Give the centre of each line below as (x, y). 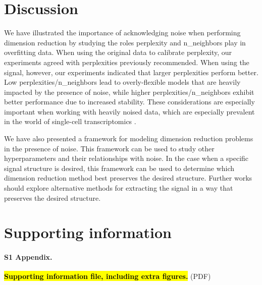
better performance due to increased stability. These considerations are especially (129, 102)
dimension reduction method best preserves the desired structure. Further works (128, 178)
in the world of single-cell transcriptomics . (70, 121)
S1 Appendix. (28, 257)
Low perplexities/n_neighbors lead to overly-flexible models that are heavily (122, 82)
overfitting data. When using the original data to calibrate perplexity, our (118, 52)
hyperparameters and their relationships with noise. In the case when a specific (126, 158)
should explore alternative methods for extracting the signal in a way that (119, 188)
